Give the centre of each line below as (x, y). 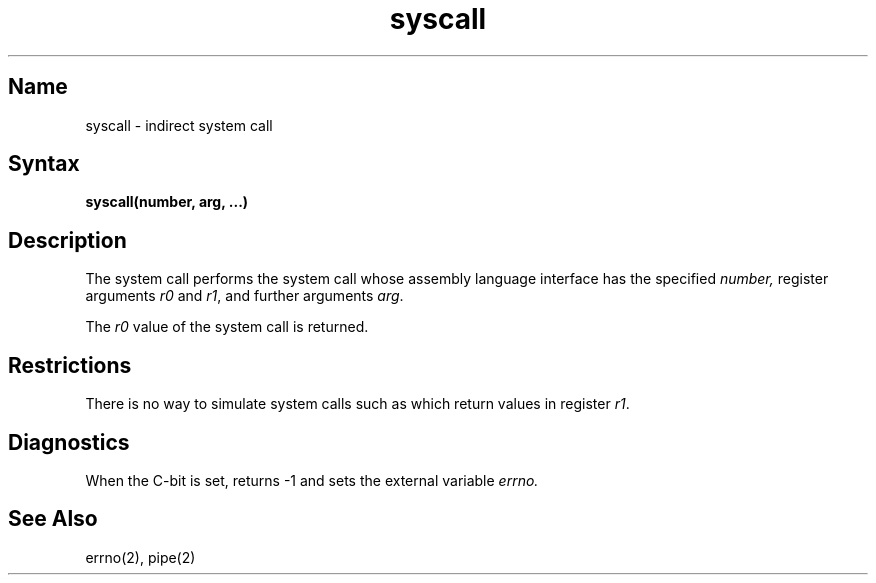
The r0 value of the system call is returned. (227, 327)
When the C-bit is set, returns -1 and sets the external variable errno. (312, 480)
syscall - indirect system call (179, 125)
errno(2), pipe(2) (140, 557)
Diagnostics (69, 442)
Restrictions (70, 365)
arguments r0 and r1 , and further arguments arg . (244, 296)
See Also (53, 519)
